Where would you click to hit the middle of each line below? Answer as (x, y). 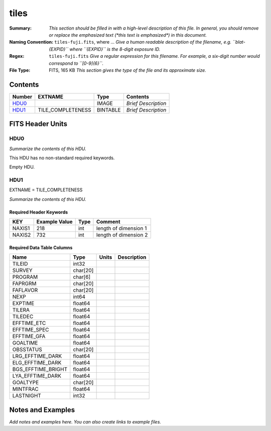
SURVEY (22, 270)
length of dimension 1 (121, 229)
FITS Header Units (38, 124)
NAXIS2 (22, 235)
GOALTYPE (26, 383)
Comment (108, 222)
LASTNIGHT (27, 396)
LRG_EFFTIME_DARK (37, 356)
